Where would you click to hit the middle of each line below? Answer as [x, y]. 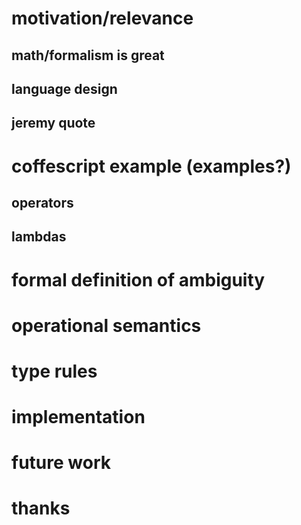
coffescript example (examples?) [151, 166]
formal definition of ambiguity [138, 279]
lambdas [39, 237]
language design [64, 88]
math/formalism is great [88, 55]
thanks [41, 508]
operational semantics [106, 325]
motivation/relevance [102, 18]
